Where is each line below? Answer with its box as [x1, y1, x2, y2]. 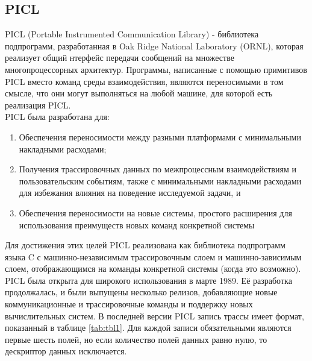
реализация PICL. [5, 98, 71, 111]
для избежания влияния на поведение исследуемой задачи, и [19, 186, 241, 199]
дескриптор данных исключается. [5, 345, 127, 357]
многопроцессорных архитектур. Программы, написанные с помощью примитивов [5, 63, 307, 75]
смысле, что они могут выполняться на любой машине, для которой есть [5, 87, 273, 99]
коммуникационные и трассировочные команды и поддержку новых [5, 298, 253, 310]
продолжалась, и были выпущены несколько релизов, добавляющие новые [5, 286, 278, 298]
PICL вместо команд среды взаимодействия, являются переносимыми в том [5, 75, 284, 87]
